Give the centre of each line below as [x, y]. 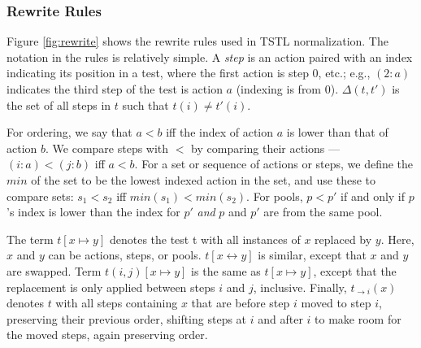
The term [30, 239]
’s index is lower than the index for [93, 212]
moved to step [336, 303]
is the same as [226, 270]
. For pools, [275, 196]
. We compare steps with [107, 148]
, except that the [355, 270]
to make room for [358, 318]
